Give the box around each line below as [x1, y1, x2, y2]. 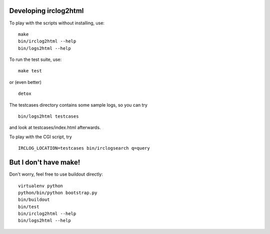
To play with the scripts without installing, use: [9, 20, 105, 26]
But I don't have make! [9, 158, 80, 167]
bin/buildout [18, 197, 50, 203]
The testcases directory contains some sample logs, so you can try [9, 102, 147, 108]
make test [18, 68, 42, 74]
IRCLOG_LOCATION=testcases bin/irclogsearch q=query [18, 145, 150, 151]
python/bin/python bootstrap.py [18, 190, 97, 196]
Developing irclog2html [9, 6, 84, 15]
